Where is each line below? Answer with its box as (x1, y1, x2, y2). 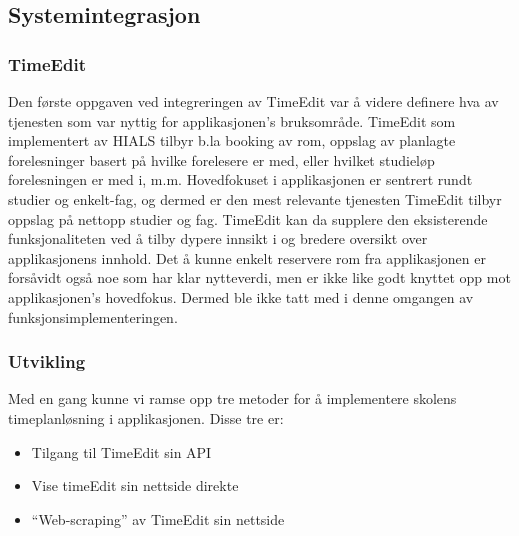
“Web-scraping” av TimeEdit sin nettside (31, 508, 285, 529)
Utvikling (8, 349, 86, 374)
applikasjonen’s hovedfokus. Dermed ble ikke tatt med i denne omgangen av (8, 286, 474, 307)
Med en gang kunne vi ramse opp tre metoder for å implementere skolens (8, 388, 457, 409)
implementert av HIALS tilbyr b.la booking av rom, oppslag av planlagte (8, 130, 456, 151)
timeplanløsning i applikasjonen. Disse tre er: (8, 407, 284, 428)
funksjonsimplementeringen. (8, 306, 178, 327)
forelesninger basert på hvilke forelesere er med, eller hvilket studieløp (8, 149, 435, 170)
